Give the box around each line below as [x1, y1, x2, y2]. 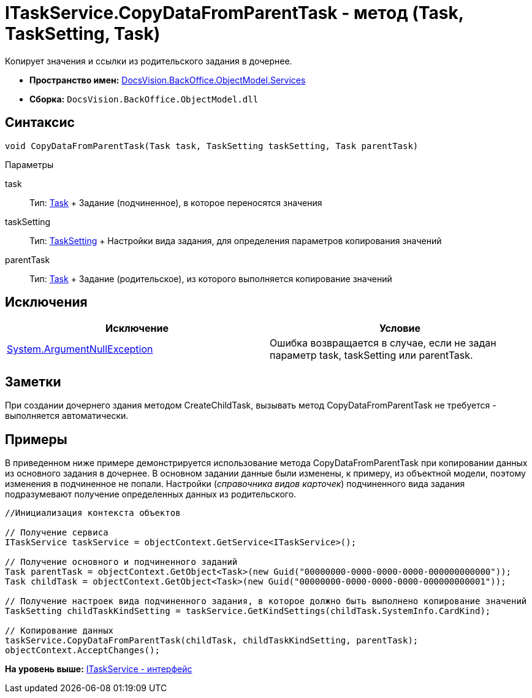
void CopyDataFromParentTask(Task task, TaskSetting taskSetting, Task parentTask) [5, 140, 419, 151]
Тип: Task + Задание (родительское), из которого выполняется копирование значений [29, 273, 392, 284]
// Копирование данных [5, 626, 114, 636]
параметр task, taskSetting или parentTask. [270, 349, 473, 362]
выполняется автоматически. [5, 410, 129, 421]
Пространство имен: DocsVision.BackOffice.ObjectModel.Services [29, 74, 306, 85]
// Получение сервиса [5, 527, 108, 538]
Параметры [5, 159, 54, 170]
